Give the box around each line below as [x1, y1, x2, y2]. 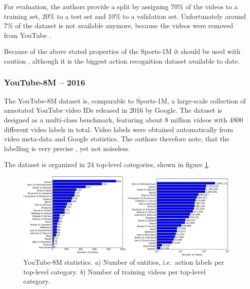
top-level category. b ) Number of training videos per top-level [23, 266, 206, 276]
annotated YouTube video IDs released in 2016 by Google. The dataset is [4, 105, 222, 115]
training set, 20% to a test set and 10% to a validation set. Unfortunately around [4, 11, 246, 21]
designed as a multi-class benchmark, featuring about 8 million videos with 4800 [4, 114, 243, 124]
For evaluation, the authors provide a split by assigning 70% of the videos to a [4, 1, 238, 11]
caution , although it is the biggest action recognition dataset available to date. [4, 55, 240, 66]
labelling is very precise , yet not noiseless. [4, 143, 130, 153]
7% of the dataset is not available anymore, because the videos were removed [4, 20, 233, 31]
